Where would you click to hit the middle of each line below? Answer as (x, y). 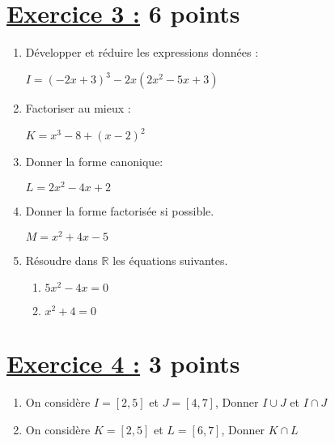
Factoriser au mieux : (78, 108)
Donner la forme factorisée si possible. (120, 210)
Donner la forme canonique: (94, 162)
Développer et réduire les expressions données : (142, 52)
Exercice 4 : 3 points (123, 363)
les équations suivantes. (170, 260)
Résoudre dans (61, 260)
